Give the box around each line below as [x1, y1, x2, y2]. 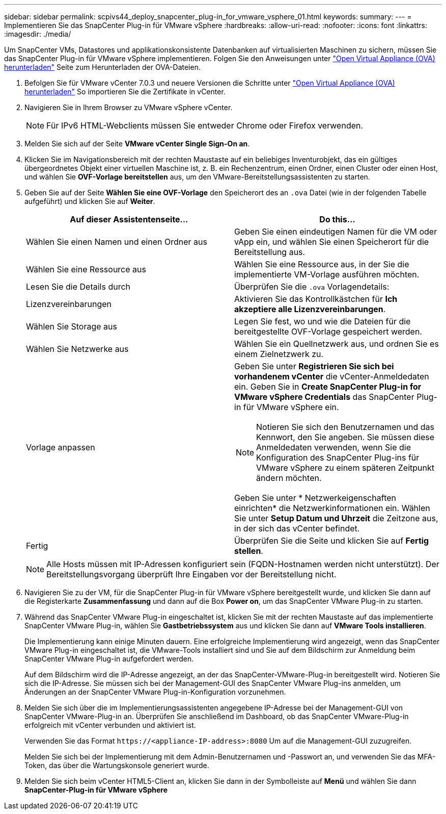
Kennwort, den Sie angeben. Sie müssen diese [256, 432, 435, 442]
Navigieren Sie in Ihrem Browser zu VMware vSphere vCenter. [24, 103, 233, 112]
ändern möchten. [256, 473, 322, 483]
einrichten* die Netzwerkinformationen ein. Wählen [234, 503, 430, 513]
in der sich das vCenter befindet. [234, 523, 360, 533]
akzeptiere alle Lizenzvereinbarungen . [234, 304, 386, 314]
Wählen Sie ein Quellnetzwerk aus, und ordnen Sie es [234, 339, 439, 349]
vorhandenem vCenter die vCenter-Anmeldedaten [234, 371, 429, 381]
